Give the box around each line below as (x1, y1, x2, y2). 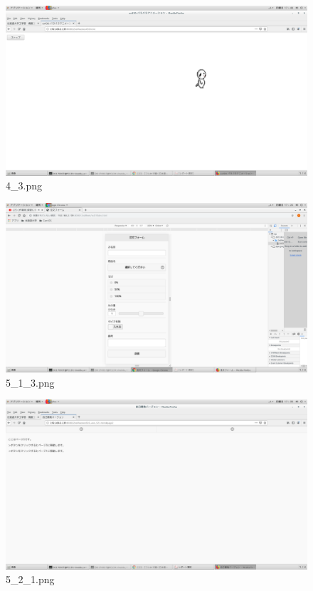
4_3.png (6, 178, 42, 193)
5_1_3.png (6, 375, 55, 389)
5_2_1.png (6, 572, 55, 587)
